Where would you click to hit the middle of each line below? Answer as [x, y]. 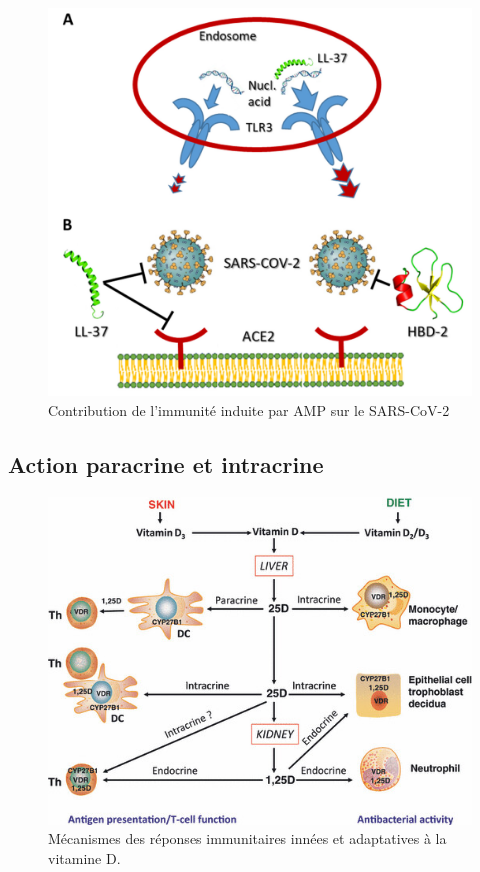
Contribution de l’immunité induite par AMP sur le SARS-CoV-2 [249, 409]
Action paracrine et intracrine [166, 463]
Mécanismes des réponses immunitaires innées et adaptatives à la [247, 838]
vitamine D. [84, 857]
